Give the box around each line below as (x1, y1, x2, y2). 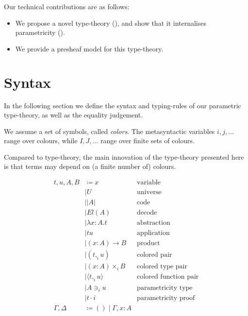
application (137, 230, 170, 237)
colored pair (137, 251, 172, 259)
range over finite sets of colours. (100, 135, 195, 146)
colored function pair (137, 273, 199, 281)
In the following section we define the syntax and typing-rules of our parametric (4, 100, 241, 110)
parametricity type (137, 284, 193, 292)
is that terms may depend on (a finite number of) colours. (4, 161, 176, 171)
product (137, 240, 160, 247)
